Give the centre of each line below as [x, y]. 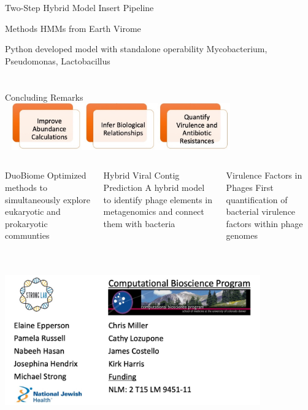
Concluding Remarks [44, 97]
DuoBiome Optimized [46, 175]
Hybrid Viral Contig [141, 175]
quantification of [257, 199]
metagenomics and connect [154, 211]
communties [27, 235]
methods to [26, 187]
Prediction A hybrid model [154, 187]
